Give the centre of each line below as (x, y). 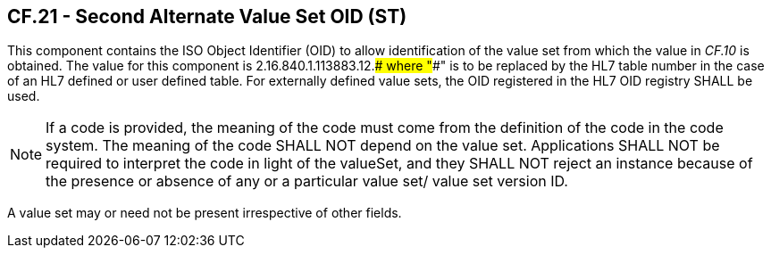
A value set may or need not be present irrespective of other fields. (205, 213)
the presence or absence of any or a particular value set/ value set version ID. (307, 181)
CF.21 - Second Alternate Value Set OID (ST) (207, 16)
